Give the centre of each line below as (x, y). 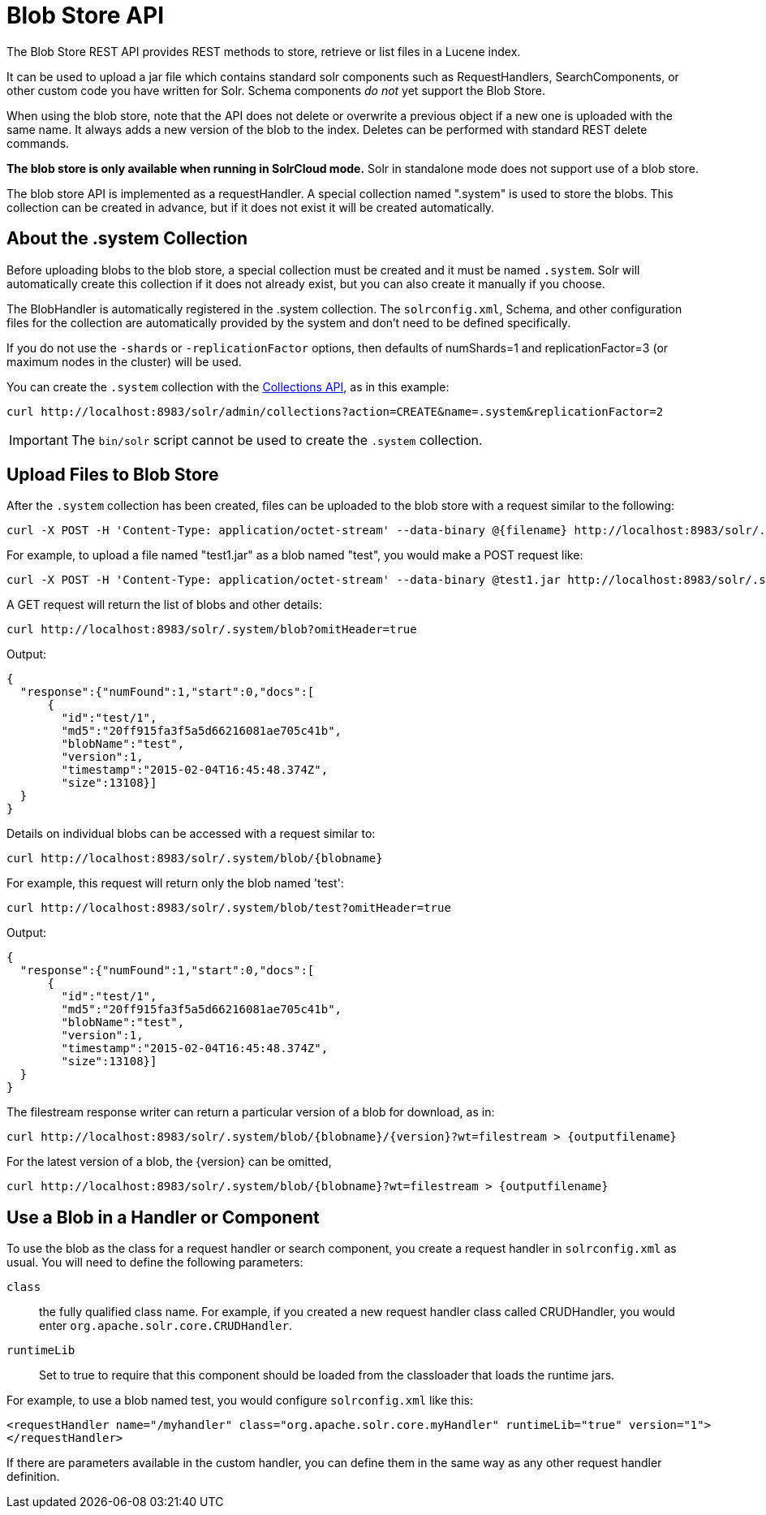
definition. (33, 1477)
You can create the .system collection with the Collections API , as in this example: (228, 386)
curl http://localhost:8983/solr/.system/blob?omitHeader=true (212, 630)
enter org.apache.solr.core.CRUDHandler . (166, 1326)
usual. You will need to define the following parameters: (155, 1262)
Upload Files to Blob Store (113, 475)
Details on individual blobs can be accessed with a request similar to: (191, 834)
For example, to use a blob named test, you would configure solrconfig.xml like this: (240, 1401)
